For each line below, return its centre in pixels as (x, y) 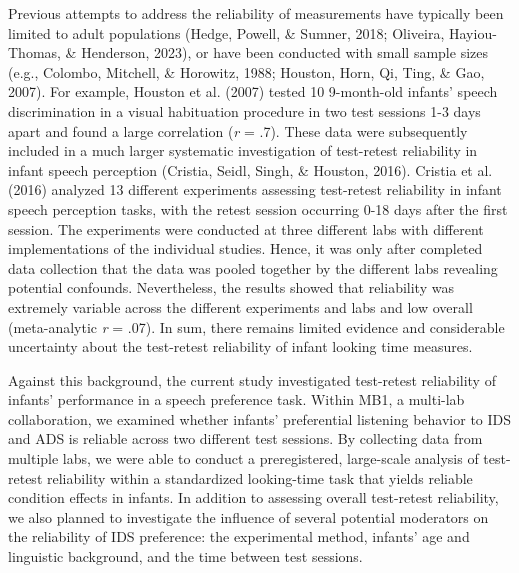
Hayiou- (472, 32)
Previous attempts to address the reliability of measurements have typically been (256, 13)
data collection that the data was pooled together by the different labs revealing (253, 267)
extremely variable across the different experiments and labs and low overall (240, 306)
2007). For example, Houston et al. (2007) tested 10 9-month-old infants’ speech (253, 91)
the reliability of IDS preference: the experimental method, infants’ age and (239, 536)
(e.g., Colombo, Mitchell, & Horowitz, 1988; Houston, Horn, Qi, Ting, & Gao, (246, 71)
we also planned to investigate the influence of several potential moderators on (248, 516)
